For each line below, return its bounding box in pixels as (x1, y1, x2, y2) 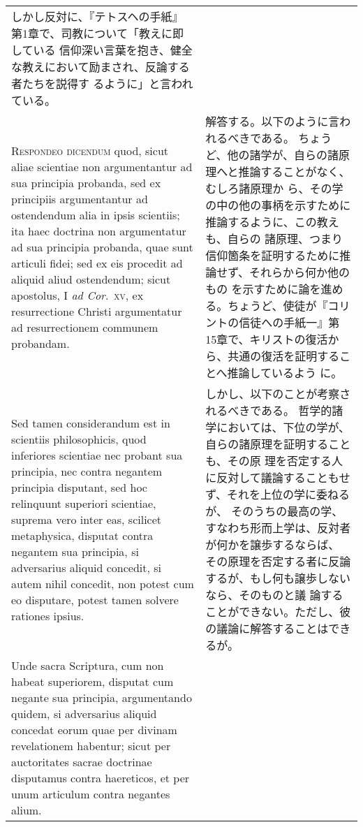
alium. (11, 802, 42, 818)
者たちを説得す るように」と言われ (11, 75, 193, 92)
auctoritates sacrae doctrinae (11, 754, 152, 770)
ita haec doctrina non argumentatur (11, 222, 186, 239)
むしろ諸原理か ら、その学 (205, 180, 343, 196)
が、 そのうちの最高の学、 (205, 503, 343, 519)
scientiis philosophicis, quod (11, 430, 147, 447)
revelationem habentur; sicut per (11, 738, 171, 754)
